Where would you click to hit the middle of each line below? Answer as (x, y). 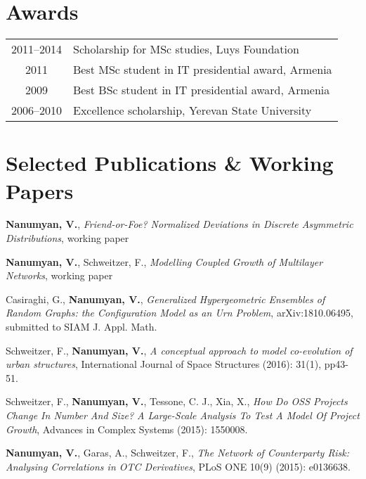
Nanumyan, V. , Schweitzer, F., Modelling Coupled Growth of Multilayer (164, 261)
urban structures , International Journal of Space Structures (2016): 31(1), (164, 364)
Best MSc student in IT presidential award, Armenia (203, 70)
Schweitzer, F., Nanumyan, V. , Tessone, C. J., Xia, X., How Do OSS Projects (177, 401)
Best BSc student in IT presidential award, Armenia (202, 90)
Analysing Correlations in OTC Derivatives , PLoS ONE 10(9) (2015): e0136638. (178, 466)
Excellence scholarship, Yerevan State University (192, 110)
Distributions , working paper (67, 238)
